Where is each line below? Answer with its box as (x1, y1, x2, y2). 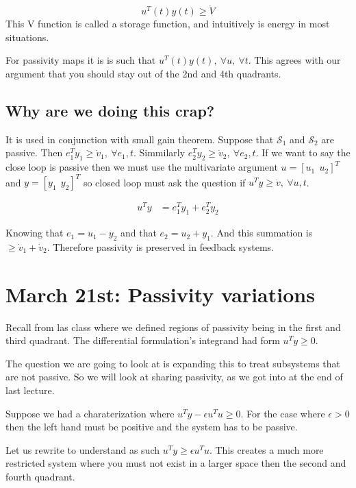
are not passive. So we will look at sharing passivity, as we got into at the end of (5, 369, 343, 384)
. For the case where (240, 406, 325, 420)
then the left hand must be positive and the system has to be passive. (5, 419, 298, 434)
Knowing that (5, 225, 64, 240)
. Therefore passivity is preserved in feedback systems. (47, 239, 274, 254)
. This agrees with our (248, 53, 341, 67)
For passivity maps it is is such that (5, 53, 156, 67)
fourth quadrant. (5, 469, 75, 484)
